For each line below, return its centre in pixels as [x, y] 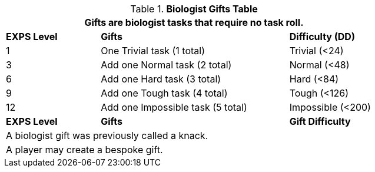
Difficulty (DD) [322, 37]
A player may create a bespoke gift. [84, 150]
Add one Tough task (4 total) [164, 93]
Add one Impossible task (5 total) [174, 107]
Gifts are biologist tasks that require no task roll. [194, 22]
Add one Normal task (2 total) [166, 65]
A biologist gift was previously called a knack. [107, 135]
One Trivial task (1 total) [153, 51]
